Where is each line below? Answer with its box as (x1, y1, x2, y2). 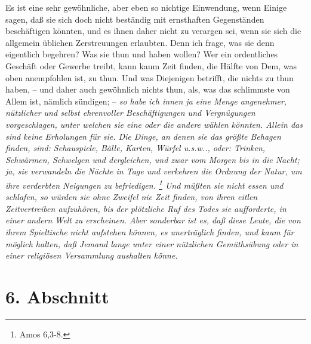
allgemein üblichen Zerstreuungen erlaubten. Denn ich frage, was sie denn (5, 36, 275, 48)
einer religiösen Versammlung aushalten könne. (5, 249, 178, 262)
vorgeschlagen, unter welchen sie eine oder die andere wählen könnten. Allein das (5, 118, 303, 130)
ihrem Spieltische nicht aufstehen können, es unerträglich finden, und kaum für (5, 225, 294, 238)
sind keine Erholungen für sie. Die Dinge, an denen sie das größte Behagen (5, 130, 281, 142)
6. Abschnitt (5, 284, 109, 308)
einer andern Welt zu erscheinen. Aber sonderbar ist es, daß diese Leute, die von (5, 214, 301, 226)
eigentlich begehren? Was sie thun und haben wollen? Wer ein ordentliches (5, 48, 278, 60)
